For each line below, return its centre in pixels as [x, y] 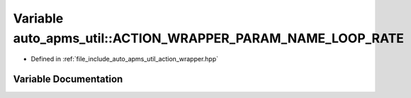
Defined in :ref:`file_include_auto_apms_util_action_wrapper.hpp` [125, 59]
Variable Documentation [68, 79]
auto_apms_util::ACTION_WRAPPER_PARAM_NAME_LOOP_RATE [208, 38]
